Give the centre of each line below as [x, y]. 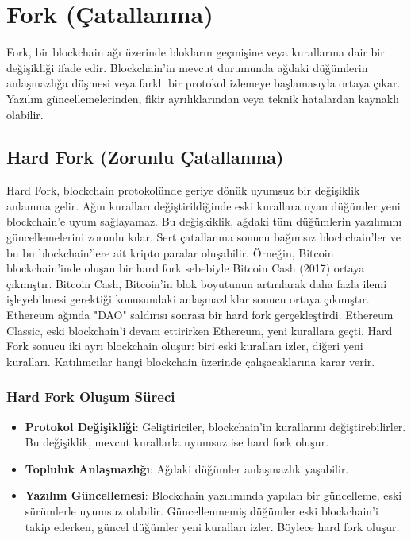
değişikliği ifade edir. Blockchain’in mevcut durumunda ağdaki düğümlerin [187, 67]
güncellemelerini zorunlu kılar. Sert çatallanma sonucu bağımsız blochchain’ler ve [204, 237]
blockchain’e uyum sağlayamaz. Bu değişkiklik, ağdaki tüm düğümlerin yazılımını [204, 221]
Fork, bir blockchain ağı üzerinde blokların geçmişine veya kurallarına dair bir [196, 52]
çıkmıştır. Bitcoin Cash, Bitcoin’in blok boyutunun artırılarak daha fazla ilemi [197, 283]
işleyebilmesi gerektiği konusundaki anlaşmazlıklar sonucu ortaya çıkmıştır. [188, 299]
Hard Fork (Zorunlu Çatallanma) [145, 157]
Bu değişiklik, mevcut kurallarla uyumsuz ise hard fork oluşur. [177, 442]
